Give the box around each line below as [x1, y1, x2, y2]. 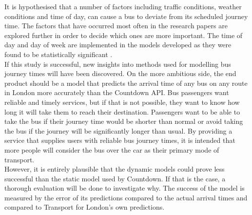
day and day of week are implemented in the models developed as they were [4, 39, 232, 50]
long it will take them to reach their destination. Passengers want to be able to [4, 106, 240, 117]
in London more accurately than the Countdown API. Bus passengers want [4, 87, 229, 98]
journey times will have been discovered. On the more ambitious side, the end [4, 68, 236, 78]
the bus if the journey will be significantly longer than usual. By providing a [4, 125, 233, 136]
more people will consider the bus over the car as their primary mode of [4, 144, 219, 155]
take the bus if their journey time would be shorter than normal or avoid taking [4, 116, 243, 126]
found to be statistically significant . [4, 49, 113, 59]
